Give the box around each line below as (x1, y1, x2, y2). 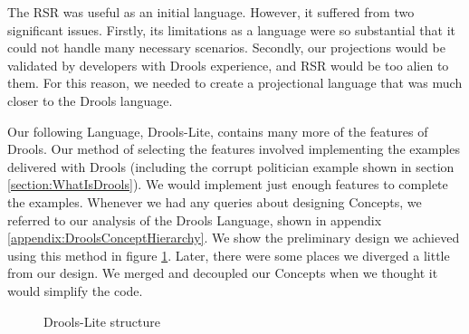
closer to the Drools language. (7, 91, 173, 110)
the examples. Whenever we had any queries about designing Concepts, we (7, 192, 422, 211)
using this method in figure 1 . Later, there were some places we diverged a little (7, 245, 450, 264)
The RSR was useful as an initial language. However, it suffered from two (7, 3, 415, 21)
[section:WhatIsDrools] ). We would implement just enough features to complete (7, 175, 448, 194)
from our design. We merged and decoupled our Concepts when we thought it (7, 263, 438, 282)
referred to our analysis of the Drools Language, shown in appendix (7, 210, 382, 229)
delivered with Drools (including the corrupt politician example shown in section (7, 157, 455, 176)
